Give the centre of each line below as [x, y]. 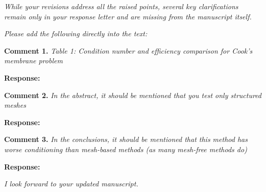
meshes [15, 105]
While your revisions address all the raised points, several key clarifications [121, 6]
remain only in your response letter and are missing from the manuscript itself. [128, 16]
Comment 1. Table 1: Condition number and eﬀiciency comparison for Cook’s [128, 50]
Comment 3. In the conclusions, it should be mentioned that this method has [126, 139]
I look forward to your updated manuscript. [71, 184]
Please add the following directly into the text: [76, 33]
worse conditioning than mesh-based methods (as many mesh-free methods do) [126, 149]
